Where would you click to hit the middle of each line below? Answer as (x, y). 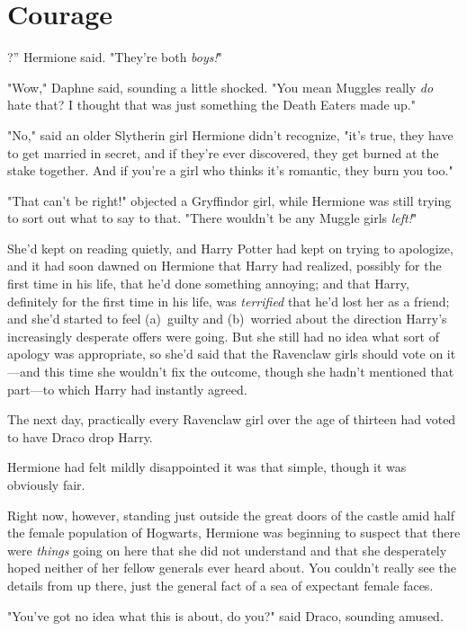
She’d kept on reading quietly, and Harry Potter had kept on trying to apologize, (230, 248)
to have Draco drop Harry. (80, 436)
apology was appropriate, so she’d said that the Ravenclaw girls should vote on (225, 354)
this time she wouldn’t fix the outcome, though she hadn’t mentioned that (249, 372)
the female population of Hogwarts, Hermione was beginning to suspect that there (234, 533)
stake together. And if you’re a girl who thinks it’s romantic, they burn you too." (230, 170)
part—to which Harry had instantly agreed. (127, 389)
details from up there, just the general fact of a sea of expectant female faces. (220, 585)
